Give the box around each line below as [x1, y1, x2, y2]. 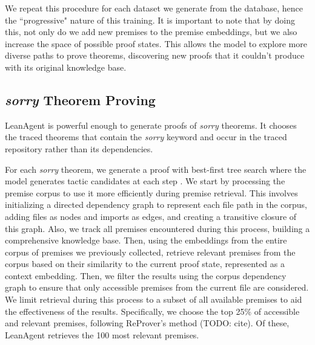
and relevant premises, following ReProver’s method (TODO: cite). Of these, [5, 317, 290, 329]
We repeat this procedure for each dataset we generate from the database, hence [5, 2, 303, 14]
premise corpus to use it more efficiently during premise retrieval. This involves [5, 186, 298, 199]
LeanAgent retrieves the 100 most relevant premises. [5, 328, 199, 341]
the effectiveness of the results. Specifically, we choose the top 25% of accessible [5, 305, 300, 317]
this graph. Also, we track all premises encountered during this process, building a [5, 222, 310, 234]
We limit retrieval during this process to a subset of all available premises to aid [5, 293, 302, 306]
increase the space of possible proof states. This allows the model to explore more [5, 37, 307, 50]
